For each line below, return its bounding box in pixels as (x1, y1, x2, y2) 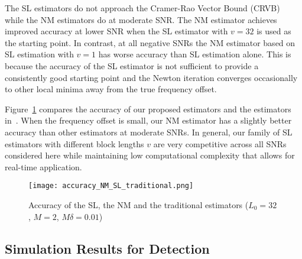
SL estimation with (5, 48, 74, 60)
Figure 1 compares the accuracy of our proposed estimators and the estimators (5, 102, 291, 115)
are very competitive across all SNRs (153, 137, 287, 150)
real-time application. (5, 160, 82, 173)
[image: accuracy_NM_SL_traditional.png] (28, 182, 194, 190)
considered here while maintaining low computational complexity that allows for (5, 149, 295, 161)
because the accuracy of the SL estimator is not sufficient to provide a (5, 59, 259, 72)
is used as (256, 25, 291, 37)
